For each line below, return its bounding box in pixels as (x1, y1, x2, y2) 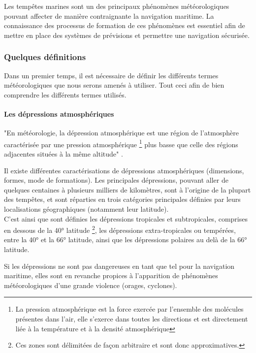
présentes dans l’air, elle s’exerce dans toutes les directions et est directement (15, 313, 248, 323)
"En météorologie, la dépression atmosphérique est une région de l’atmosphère (4, 128, 239, 138)
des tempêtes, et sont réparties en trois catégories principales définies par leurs (4, 194, 241, 204)
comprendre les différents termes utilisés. (4, 89, 127, 99)
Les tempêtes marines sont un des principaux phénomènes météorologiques (4, 1, 229, 11)
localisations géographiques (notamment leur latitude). (4, 203, 169, 214)
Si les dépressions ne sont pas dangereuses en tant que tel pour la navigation (4, 260, 235, 271)
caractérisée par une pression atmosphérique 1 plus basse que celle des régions (4, 137, 238, 149)
